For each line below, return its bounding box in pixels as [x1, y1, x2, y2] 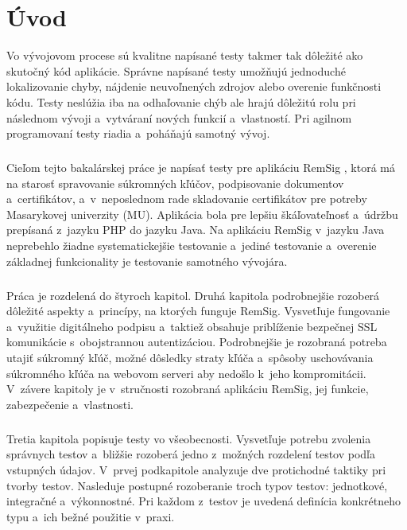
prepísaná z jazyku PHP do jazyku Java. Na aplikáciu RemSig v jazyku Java [6, 221, 385, 238]
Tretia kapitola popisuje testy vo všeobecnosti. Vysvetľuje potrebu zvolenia [6, 430, 371, 446]
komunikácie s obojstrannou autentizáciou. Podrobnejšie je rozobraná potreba [6, 333, 387, 350]
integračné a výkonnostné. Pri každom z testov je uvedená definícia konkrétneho [6, 493, 401, 509]
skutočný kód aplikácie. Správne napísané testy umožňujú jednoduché [6, 62, 346, 79]
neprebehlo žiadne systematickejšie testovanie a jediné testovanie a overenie [6, 237, 377, 254]
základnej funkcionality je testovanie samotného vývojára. [6, 252, 288, 269]
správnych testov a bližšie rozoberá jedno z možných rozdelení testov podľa [6, 446, 376, 462]
